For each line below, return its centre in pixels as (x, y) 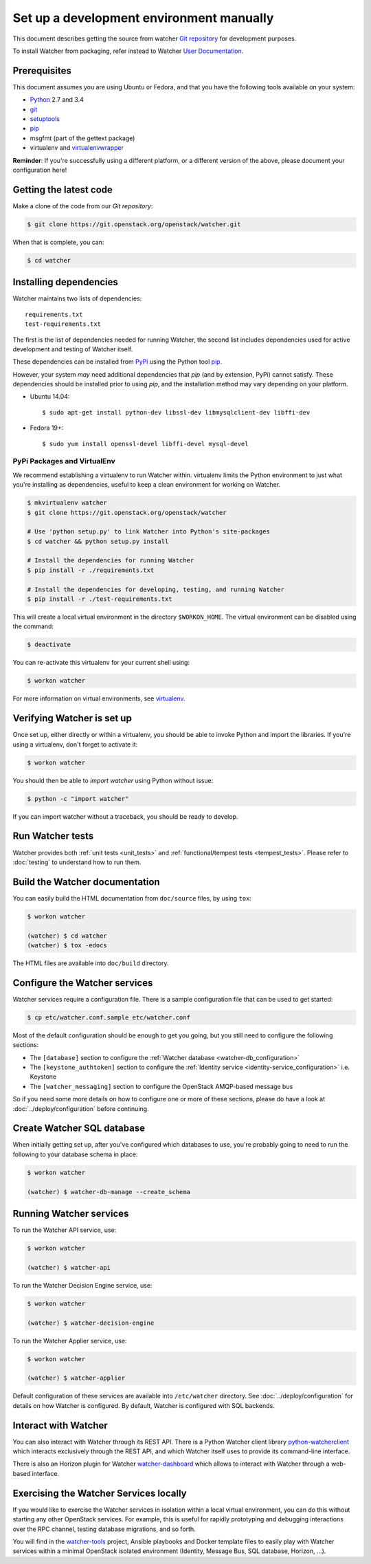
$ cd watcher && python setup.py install (98, 541)
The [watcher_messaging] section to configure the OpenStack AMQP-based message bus (161, 1086)
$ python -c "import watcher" (78, 798)
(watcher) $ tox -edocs (67, 945)
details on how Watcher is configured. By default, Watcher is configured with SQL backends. (144, 1405)
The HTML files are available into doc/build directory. (91, 963)
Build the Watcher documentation (87, 882)
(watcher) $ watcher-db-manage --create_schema (109, 1192)
